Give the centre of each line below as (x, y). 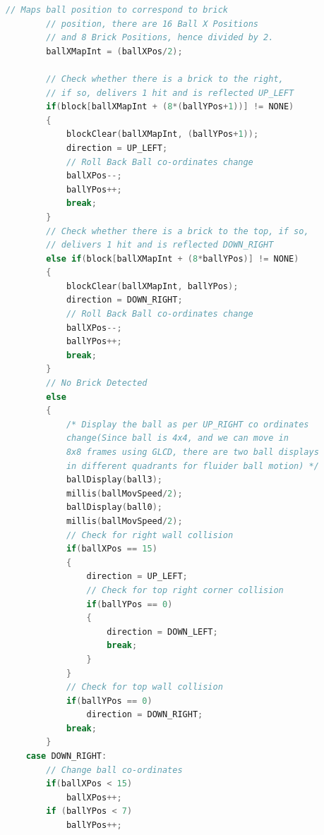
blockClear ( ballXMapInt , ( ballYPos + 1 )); (162, 134)
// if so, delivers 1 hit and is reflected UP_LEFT (170, 93)
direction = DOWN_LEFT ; (162, 632)
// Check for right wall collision (150, 535)
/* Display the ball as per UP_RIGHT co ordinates (187, 424)
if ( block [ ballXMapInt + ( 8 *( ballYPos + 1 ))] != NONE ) (170, 107)
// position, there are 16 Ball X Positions (152, 24)
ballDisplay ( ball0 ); (114, 507)
